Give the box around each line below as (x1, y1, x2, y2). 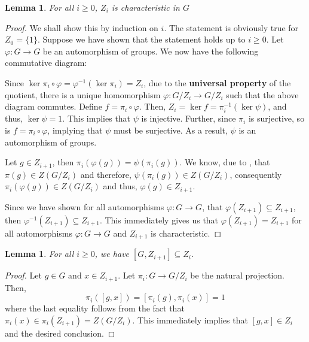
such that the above (226, 88, 299, 101)
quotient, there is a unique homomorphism (5, 88, 161, 101)
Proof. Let (5, 269, 42, 282)
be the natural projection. (190, 269, 284, 282)
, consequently (230, 168, 282, 180)
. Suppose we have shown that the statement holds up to (37, 33, 246, 46)
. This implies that (62, 112, 131, 125)
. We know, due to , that (179, 156, 270, 168)
